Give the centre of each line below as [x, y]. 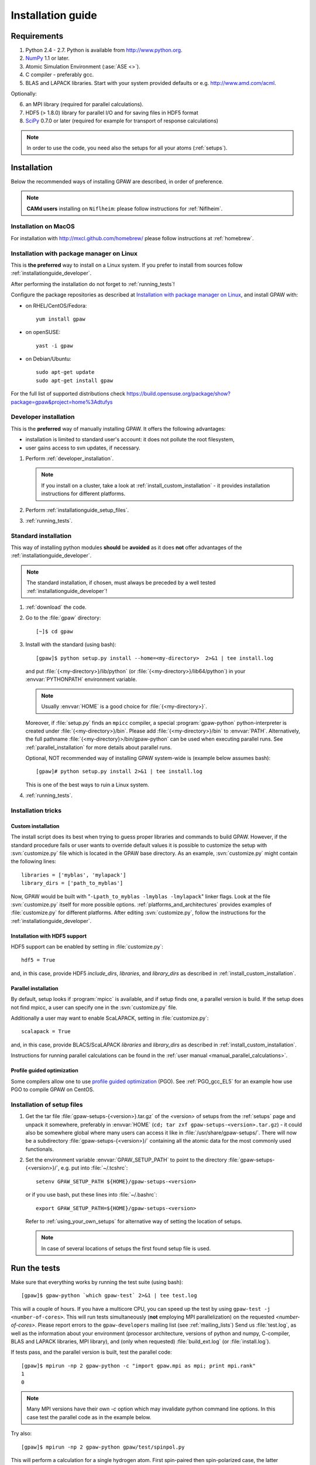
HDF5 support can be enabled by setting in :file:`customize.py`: [87, 947]
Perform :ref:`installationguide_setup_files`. [77, 510]
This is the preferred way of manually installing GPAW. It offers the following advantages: [118, 428]
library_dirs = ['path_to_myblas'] [72, 883]
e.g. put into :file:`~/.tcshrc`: [94, 1168]
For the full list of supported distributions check [68, 394]
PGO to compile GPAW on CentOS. [53, 1089]
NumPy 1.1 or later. [47, 58]
